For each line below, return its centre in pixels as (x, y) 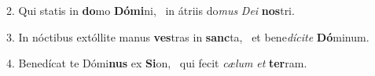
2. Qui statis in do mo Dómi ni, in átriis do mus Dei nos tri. (151, 10)
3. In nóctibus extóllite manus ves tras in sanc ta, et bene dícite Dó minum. (188, 36)
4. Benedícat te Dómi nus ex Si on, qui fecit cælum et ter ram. (157, 63)
